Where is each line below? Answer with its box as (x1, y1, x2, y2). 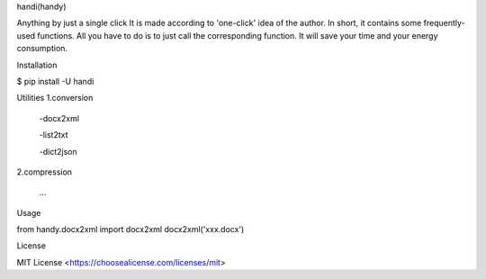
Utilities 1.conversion (16, 93, 94, 103)
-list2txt (39, 130, 68, 140)
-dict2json (39, 146, 77, 157)
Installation (16, 59, 58, 70)
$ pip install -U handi (16, 76, 94, 86)
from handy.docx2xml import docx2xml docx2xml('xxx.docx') (16, 224, 245, 235)
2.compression (16, 166, 72, 177)
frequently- (423, 18, 465, 29)
